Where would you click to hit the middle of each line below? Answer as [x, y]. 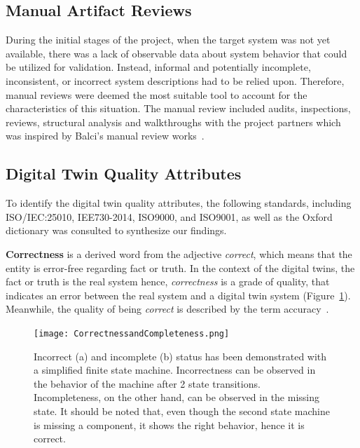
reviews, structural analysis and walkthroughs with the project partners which [173, 122]
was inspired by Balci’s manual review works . [105, 136]
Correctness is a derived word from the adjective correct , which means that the [179, 253]
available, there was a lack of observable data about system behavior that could [176, 53]
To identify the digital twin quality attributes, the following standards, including [179, 203]
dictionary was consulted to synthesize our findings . [116, 230]
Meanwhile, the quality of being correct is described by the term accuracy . [167, 309]
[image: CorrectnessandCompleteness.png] [132, 333]
